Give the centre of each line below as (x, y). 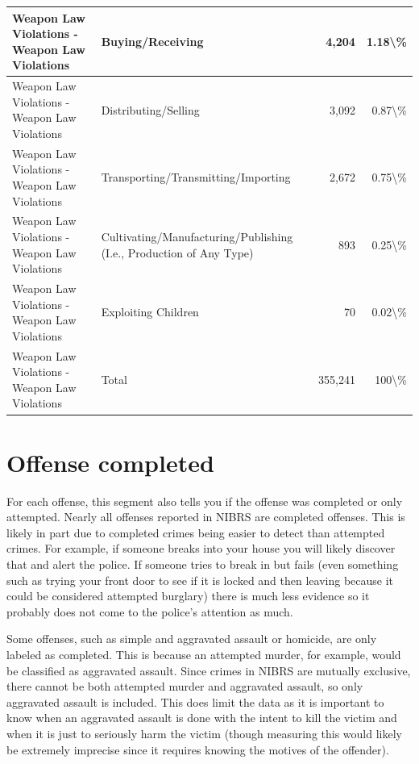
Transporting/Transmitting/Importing (196, 177)
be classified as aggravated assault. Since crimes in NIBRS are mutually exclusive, (209, 670)
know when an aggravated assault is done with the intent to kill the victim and (202, 718)
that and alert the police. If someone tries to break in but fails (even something (203, 564)
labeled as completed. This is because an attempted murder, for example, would (204, 654)
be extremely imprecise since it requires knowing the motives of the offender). (198, 749)
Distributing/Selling (150, 109)
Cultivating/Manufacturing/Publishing (197, 236)
